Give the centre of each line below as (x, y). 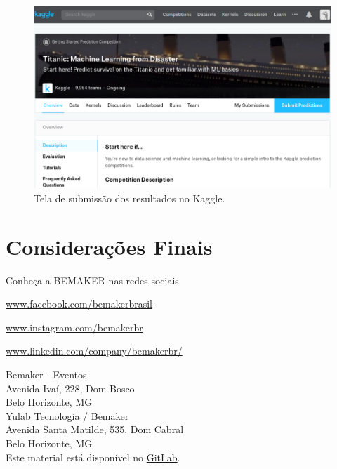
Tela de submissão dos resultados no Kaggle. (130, 198)
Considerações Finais (109, 246)
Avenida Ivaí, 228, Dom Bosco (70, 388)
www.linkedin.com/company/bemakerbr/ (94, 351)
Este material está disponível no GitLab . (93, 457)
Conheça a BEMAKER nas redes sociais (92, 280)
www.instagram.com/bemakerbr (74, 327)
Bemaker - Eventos (46, 374)
